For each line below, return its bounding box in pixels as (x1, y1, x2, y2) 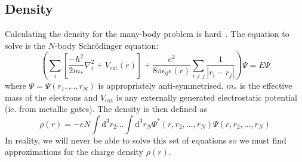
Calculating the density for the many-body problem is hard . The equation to (5, 27, 289, 40)
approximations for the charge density (5, 145, 144, 158)
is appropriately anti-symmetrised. (98, 79, 224, 92)
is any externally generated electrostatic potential (116, 91, 297, 103)
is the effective (239, 79, 292, 92)
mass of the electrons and (5, 91, 98, 103)
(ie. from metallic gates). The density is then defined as (5, 102, 208, 115)
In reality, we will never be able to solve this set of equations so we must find (5, 133, 286, 146)
